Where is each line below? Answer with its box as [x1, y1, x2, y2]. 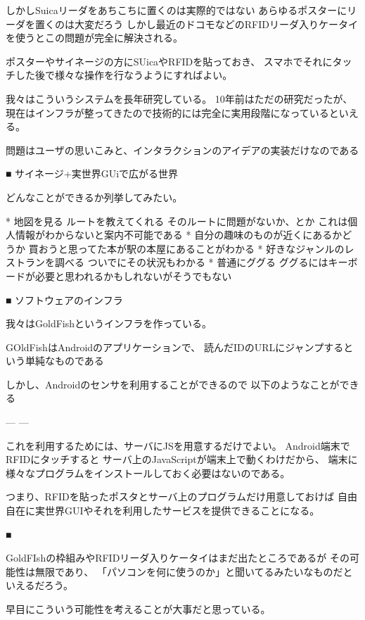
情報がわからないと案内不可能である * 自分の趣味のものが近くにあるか [15, 227, 342, 242]
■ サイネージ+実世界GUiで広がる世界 [6, 166, 179, 181]
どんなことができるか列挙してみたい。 [6, 189, 183, 204]
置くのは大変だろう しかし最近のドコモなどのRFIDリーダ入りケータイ [34, 16, 359, 31]
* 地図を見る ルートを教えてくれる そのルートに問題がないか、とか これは [6, 213, 348, 228]
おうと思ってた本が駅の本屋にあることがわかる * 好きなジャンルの [38, 241, 345, 255]
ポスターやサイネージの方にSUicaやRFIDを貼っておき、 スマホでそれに [6, 53, 333, 68]
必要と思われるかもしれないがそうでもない [34, 268, 232, 283]
